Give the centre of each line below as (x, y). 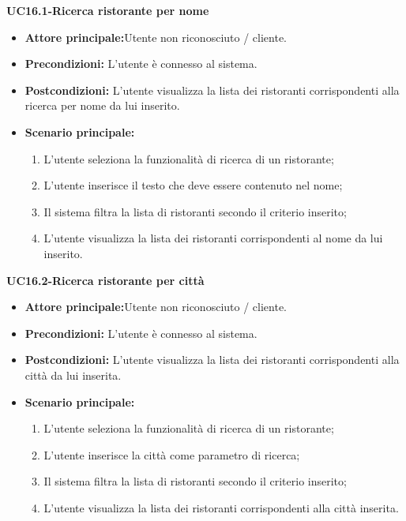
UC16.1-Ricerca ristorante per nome (108, 10)
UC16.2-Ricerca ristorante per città (105, 280)
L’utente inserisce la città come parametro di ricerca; (172, 454)
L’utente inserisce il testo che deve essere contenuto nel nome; (193, 185)
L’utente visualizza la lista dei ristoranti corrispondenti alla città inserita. (221, 507)
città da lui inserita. (73, 375)
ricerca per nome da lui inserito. (102, 105)
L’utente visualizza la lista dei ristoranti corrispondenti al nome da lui (213, 238)
